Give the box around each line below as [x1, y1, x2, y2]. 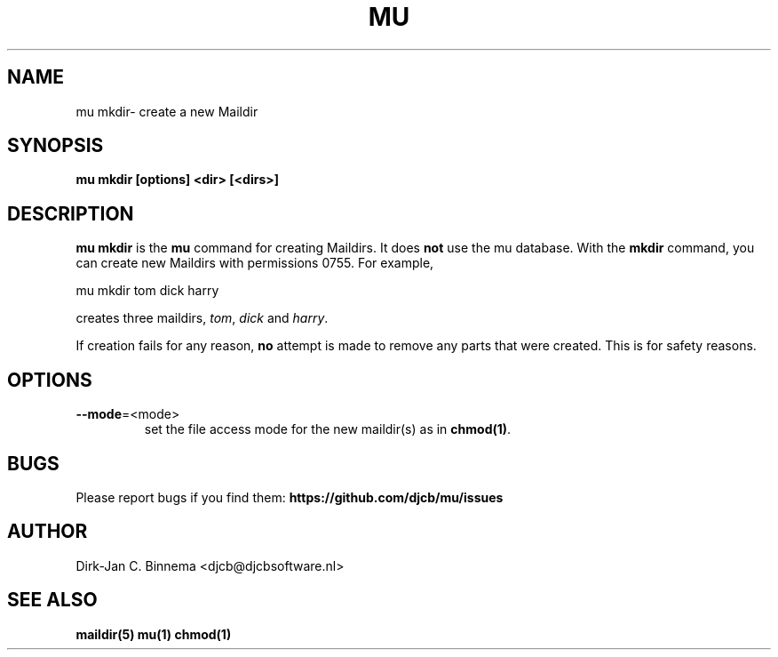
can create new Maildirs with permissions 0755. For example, [75, 255, 434, 271]
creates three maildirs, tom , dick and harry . [75, 310, 329, 326]
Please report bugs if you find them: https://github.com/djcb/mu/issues [75, 489, 504, 505]
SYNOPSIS [7, 134, 104, 157]
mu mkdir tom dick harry [75, 283, 219, 299]
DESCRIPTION [7, 202, 134, 225]
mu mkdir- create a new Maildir [75, 103, 258, 119]
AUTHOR [7, 520, 88, 543]
